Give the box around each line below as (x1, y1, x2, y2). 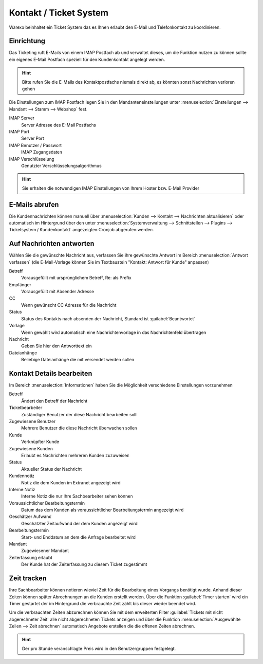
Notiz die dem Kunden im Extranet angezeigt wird (21, 480, 121, 485)
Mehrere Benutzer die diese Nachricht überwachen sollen (21, 425, 137, 431)
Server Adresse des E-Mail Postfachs (21, 122, 96, 128)
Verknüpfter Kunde (21, 439, 59, 445)
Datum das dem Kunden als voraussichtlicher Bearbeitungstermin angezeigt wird (21, 507, 184, 513)
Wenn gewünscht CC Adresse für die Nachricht (21, 302, 117, 308)
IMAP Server (9, 115, 35, 121)
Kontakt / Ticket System (9, 7, 109, 18)
